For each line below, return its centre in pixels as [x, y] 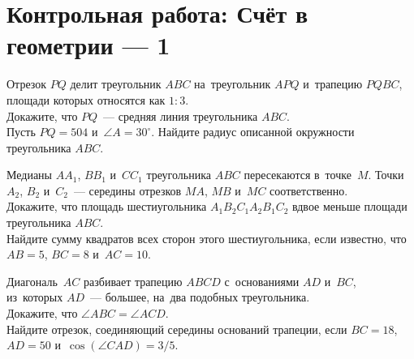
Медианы [30, 175]
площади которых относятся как [86, 99]
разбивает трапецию [133, 281]
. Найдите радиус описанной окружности [253, 132]
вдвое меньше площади [349, 206]
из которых [35, 297]
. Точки [386, 175]
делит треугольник [116, 84]
